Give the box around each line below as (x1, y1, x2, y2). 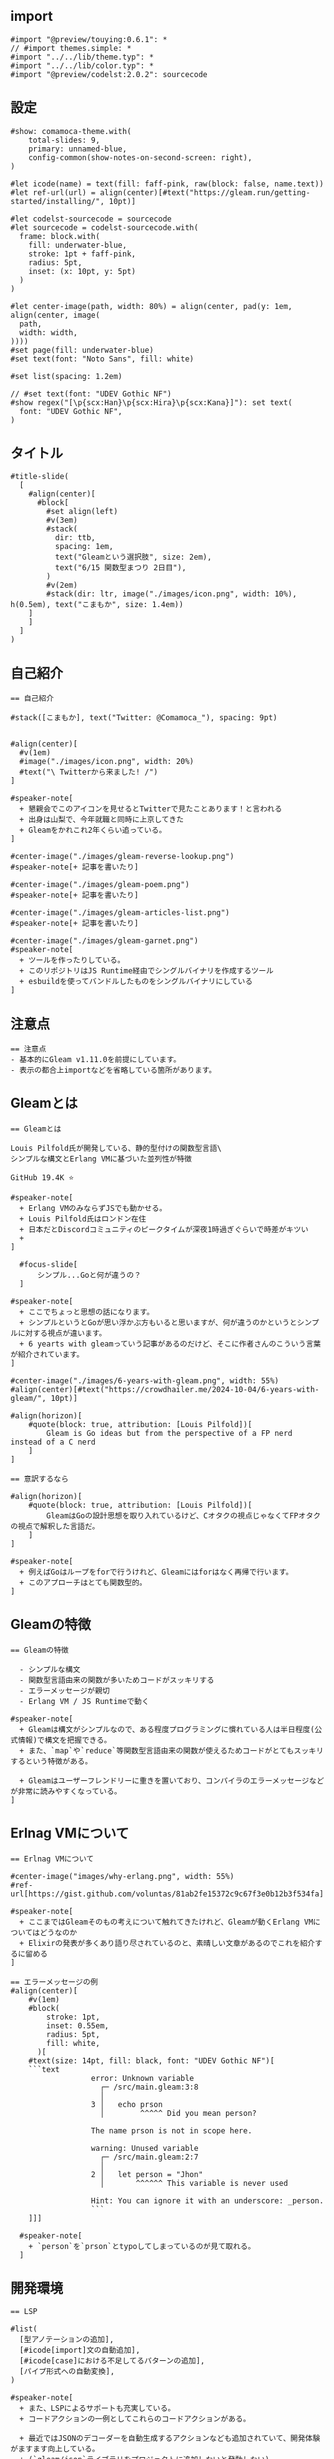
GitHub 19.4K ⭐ (10, 1172, 75, 1183)
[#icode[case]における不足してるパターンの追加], (19, 2356, 206, 2366)
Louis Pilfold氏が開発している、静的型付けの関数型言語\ (10, 1143, 222, 1153)
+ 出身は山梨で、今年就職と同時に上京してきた (19, 815, 185, 825)
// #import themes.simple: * (10, 43, 132, 53)
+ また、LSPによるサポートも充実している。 (19, 2404, 176, 2414)
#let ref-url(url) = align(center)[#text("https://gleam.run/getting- (10, 187, 311, 198)
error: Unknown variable (90, 2073, 195, 2083)
